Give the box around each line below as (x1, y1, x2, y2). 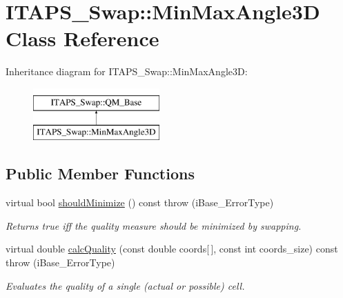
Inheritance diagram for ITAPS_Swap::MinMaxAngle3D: (6, 64, 248, 79)
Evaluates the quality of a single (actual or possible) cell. (6, 278, 245, 292)
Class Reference (6, 24, 159, 52)
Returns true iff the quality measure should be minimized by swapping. (6, 218, 302, 232)
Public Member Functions (6, 163, 195, 184)
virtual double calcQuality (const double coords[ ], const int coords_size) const (6, 241, 338, 256)
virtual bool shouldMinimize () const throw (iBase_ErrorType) (6, 195, 274, 210)
